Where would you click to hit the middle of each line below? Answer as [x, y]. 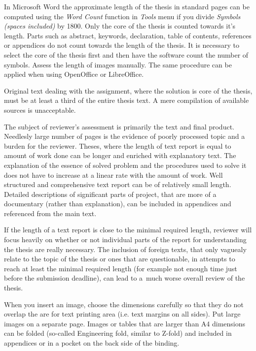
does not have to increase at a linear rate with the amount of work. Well [113, 175]
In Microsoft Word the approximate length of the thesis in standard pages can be [127, 6]
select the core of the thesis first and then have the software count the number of [126, 54]
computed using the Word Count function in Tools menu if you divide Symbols [122, 16]
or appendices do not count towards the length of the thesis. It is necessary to [122, 45]
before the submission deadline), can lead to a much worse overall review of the [125, 278]
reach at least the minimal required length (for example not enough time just [121, 268]
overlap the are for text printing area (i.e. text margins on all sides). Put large [122, 314]
